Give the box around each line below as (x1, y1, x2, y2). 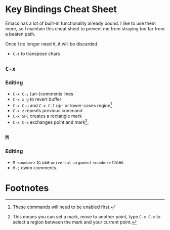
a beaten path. (5, 31, 35, 37)
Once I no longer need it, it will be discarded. (5, 40, 99, 47)
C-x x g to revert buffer (12, 96, 62, 102)
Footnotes (5, 182, 49, 194)
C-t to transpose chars (12, 51, 60, 57)
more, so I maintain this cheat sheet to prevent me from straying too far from (5, 25, 165, 31)
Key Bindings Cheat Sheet (5, 4, 117, 15)
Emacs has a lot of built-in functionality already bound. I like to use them (5, 20, 156, 26)
